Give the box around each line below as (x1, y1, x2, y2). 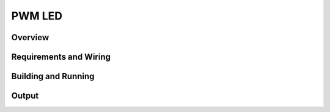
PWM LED (11, 9, 62, 23)
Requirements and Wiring (11, 52, 111, 62)
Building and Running (11, 71, 95, 82)
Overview (11, 32, 50, 43)
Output (11, 91, 39, 101)
